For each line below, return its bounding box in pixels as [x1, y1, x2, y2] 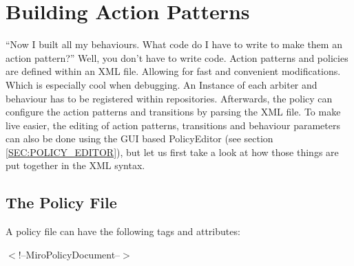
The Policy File [6, 192, 117, 213]
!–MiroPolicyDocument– [18, 247, 121, 261]
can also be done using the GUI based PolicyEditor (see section [6, 131, 273, 146]
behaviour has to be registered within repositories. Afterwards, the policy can [6, 91, 333, 105]
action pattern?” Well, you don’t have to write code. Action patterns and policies [6, 50, 348, 65]
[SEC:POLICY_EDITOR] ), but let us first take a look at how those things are [6, 144, 339, 159]
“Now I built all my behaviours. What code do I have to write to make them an [6, 37, 342, 52]
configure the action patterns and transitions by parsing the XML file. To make [6, 104, 341, 119]
